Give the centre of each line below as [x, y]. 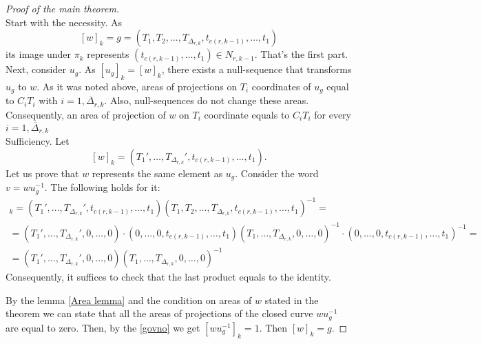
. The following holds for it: [102, 187]
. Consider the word [277, 173]
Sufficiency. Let [38, 141]
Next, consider [36, 69]
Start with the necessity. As [64, 22]
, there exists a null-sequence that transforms [256, 69]
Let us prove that [42, 173]
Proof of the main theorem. [63, 8]
